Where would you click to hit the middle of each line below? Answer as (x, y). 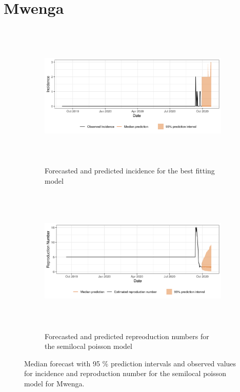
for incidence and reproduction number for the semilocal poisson (125, 373)
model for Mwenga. (54, 383)
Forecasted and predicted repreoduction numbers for (127, 336)
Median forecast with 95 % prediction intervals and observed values (130, 363)
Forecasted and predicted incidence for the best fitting (130, 171)
